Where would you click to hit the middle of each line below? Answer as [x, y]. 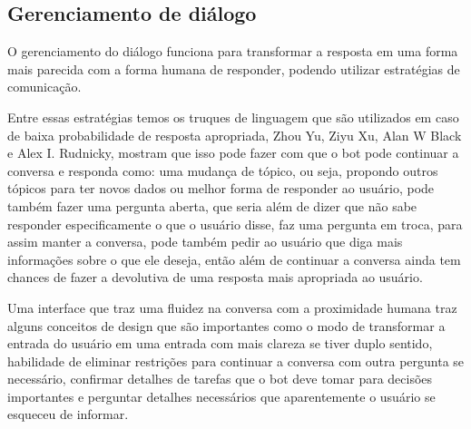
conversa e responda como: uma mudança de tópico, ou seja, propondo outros [223, 170]
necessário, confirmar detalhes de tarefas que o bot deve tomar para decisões [220, 379]
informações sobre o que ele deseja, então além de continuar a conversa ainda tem [234, 259]
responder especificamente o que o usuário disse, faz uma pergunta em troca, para [235, 224]
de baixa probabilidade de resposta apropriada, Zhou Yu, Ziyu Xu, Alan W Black [235, 135]
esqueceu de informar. [68, 414]
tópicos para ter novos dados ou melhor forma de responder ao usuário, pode [221, 188]
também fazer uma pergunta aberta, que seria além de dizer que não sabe [212, 205]
